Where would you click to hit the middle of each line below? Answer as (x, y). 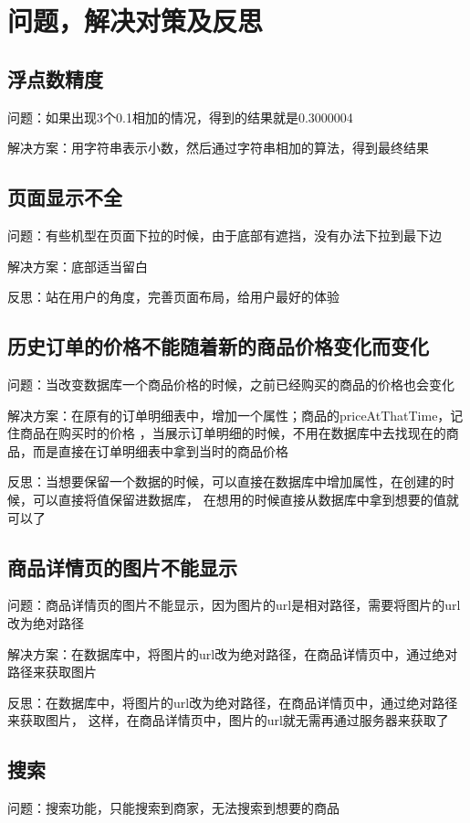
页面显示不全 (65, 197)
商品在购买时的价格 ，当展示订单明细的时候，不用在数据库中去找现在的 (233, 433)
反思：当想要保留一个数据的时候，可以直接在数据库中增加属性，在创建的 (225, 481)
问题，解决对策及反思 (136, 21)
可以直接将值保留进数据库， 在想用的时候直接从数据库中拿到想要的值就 (245, 499)
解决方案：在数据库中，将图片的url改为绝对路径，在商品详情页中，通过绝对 (233, 653)
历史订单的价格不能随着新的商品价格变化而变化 (218, 346)
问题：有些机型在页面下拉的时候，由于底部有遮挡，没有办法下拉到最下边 (225, 235)
